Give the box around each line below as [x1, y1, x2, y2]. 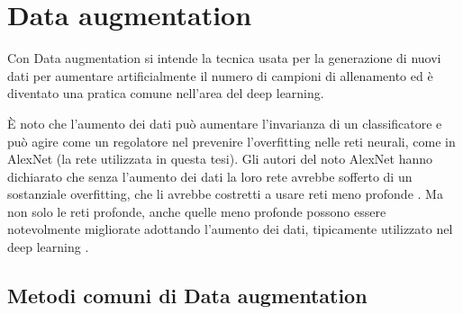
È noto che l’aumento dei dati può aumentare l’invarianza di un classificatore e [7, 113, 442, 132]
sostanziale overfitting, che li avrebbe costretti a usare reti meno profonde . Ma [7, 184, 443, 203]
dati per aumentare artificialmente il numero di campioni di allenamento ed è [7, 66, 433, 85]
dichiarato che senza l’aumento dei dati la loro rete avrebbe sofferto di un [7, 166, 413, 185]
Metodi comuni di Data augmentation [7, 282, 368, 310]
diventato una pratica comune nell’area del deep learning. [7, 84, 324, 103]
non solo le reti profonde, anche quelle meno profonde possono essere [7, 202, 386, 220]
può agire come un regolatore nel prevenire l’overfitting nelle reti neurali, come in [7, 131, 456, 150]
